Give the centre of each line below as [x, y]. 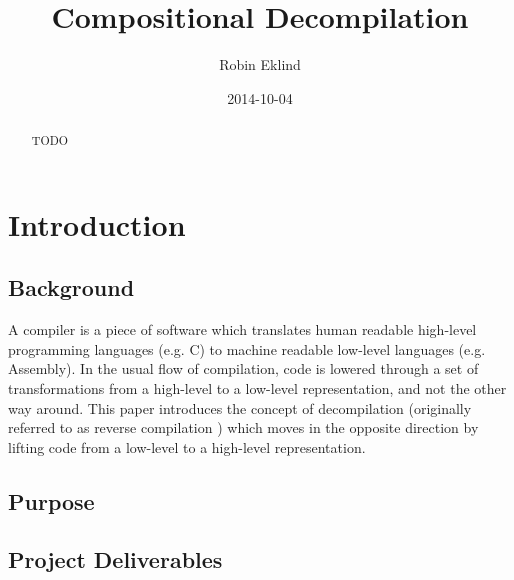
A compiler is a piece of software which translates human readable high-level [242, 329]
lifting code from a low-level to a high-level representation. [187, 446]
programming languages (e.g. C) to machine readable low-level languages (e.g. [247, 348]
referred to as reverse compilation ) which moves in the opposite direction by [243, 427]
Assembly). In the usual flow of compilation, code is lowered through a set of [243, 368]
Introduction [97, 223]
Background [71, 287]
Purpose [51, 500]
